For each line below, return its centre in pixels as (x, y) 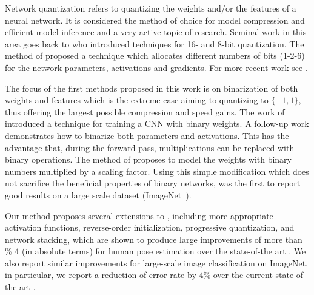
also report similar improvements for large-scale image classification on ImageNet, (156, 263)
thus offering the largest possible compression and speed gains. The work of (145, 111)
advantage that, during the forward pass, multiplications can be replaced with (150, 147)
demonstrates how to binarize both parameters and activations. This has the (147, 135)
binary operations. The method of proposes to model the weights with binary (149, 159)
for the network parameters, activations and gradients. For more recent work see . (156, 67)
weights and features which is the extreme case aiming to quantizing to (137, 100)
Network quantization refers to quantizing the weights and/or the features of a (151, 8)
